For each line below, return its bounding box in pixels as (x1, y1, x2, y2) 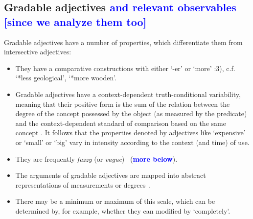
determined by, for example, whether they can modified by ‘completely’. (15, 205, 230, 216)
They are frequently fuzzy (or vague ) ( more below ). (15, 153, 178, 164)
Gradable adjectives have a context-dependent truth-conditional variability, (15, 89, 241, 99)
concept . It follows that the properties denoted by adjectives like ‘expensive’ (15, 127, 246, 138)
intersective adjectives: (4, 47, 71, 57)
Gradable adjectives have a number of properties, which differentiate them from (4, 37, 243, 47)
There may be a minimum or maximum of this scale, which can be (15, 196, 215, 206)
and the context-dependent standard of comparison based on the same (15, 118, 226, 128)
